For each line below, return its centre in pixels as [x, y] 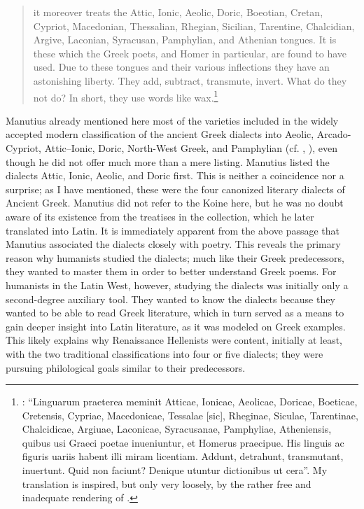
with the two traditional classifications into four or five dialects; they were [164, 353]
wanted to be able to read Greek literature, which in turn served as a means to [175, 313]
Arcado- [334, 134]
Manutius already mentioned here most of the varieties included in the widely [172, 120]
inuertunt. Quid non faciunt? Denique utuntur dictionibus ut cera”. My [175, 470]
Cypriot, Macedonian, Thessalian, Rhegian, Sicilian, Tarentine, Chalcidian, [194, 26]
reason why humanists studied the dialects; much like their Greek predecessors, [175, 257]
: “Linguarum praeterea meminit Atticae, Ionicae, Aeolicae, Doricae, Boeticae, [190, 402]
